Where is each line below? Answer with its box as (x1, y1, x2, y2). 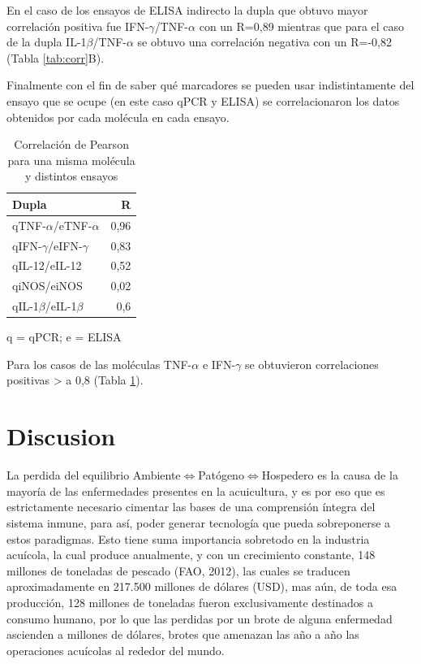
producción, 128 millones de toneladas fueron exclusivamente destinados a (6, 593, 373, 610)
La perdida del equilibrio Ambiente (6, 467, 181, 484)
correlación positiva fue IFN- (6, 17, 149, 34)
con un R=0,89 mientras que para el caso (199, 17, 405, 34)
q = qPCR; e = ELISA (6, 328, 122, 345)
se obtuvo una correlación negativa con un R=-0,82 (137, 33, 392, 50)
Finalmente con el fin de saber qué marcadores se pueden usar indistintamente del (6, 76, 415, 93)
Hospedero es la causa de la (261, 467, 398, 484)
